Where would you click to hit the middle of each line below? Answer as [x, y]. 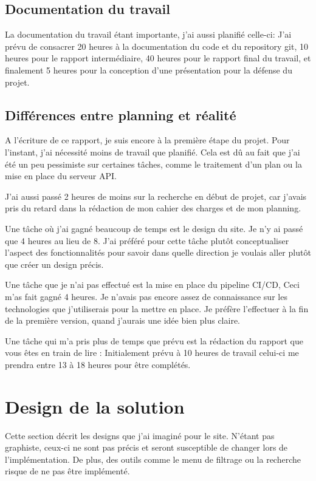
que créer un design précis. [54, 264]
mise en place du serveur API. [61, 176]
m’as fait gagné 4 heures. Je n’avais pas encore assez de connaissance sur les [146, 296]
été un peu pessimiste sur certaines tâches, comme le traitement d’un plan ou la [153, 164]
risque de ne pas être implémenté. [67, 471]
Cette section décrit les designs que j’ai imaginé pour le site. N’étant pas [140, 435]
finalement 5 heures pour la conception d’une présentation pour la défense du [149, 70]
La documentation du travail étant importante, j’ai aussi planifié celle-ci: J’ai [148, 34]
